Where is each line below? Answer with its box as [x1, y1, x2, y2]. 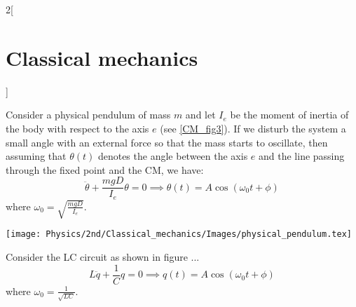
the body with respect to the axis [6, 121, 149, 135]
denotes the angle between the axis [97, 149, 248, 163]
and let [185, 107, 216, 122]
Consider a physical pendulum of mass [6, 107, 171, 122]
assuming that [6, 149, 67, 163]
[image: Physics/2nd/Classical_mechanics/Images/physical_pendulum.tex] [6, 229, 352, 240]
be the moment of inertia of [230, 107, 349, 122]
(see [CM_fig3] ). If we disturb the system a [160, 121, 346, 135]
